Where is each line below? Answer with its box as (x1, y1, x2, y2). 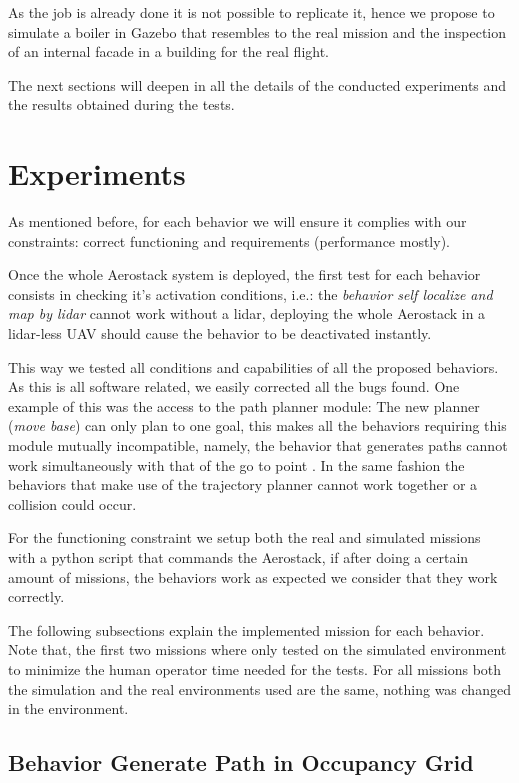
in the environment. (8, 698, 129, 719)
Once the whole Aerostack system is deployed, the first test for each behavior (8, 264, 481, 285)
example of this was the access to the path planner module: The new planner (8, 395, 480, 416)
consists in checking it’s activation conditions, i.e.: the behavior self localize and (8, 283, 493, 304)
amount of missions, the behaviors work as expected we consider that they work (8, 566, 498, 587)
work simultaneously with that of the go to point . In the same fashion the (8, 454, 465, 475)
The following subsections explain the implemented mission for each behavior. (8, 619, 485, 640)
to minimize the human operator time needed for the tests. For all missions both (8, 658, 502, 679)
